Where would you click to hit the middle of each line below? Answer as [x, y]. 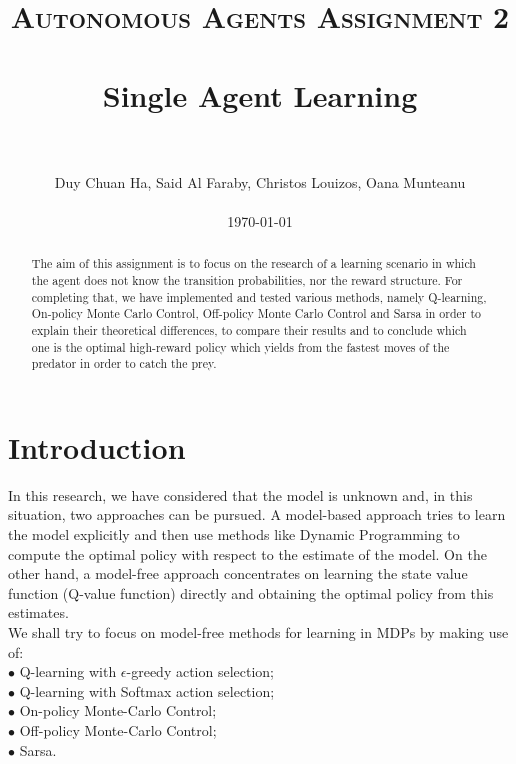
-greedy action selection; [200, 671]
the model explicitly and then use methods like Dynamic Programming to [234, 533]
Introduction [97, 446]
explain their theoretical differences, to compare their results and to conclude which [249, 329]
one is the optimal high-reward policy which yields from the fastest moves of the [240, 346]
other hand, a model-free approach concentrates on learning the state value [238, 573]
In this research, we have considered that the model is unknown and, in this [240, 494]
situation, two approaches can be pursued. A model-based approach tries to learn [257, 514]
